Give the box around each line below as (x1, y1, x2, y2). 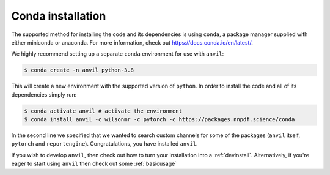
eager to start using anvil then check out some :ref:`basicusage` (11, 160, 177, 168)
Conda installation (11, 9, 106, 23)
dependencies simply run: (11, 91, 77, 98)
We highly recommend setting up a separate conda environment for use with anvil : (11, 50, 224, 58)
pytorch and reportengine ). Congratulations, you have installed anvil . (11, 140, 198, 147)
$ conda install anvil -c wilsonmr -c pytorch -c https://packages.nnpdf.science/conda (24, 116, 295, 123)
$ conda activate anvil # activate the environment (24, 107, 183, 114)
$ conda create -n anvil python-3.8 (24, 67, 134, 73)
